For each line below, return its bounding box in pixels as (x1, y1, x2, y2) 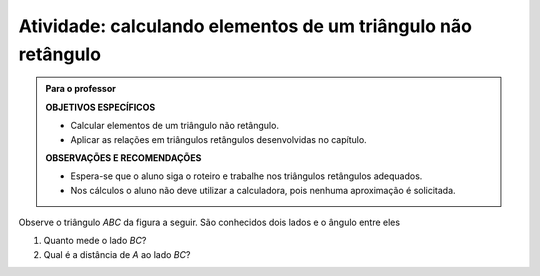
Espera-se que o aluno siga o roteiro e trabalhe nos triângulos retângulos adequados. (70, 170, 423, 182)
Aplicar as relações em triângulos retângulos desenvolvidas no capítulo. (70, 133, 367, 145)
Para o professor (45, 83, 117, 95)
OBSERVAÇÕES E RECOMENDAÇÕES (45, 151, 202, 164)
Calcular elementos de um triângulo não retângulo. (70, 120, 280, 132)
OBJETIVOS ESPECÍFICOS (45, 101, 156, 113)
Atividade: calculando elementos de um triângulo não (18, 15, 472, 37)
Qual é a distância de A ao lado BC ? (43, 248, 191, 260)
